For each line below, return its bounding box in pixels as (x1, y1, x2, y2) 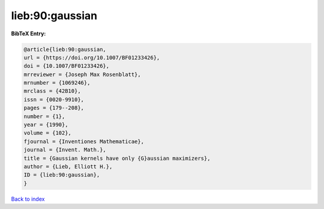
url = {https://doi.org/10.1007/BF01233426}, (23, 54, 160, 61)
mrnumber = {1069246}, (23, 80, 91, 86)
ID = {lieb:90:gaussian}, (23, 171, 100, 178)
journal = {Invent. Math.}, (23, 147, 106, 153)
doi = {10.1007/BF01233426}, (23, 63, 110, 69)
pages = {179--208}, (23, 105, 84, 111)
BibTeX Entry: (11, 30, 46, 37)
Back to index (11, 195, 45, 202)
